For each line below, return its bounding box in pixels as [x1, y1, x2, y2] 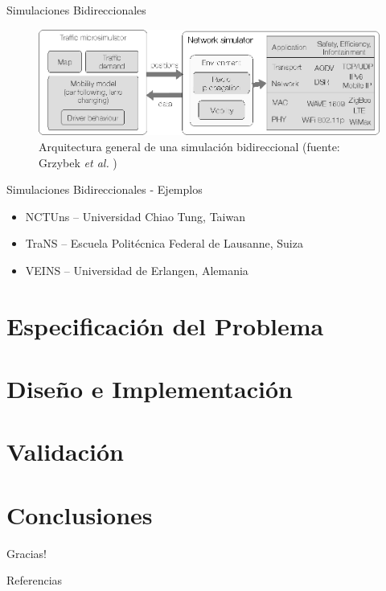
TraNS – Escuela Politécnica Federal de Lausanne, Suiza [25, 235, 303, 252]
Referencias [6, 572, 63, 589]
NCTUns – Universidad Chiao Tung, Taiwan [25, 207, 246, 224]
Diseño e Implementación [6, 372, 293, 405]
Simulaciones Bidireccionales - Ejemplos [6, 181, 203, 198]
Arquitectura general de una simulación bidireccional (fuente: [39, 137, 340, 154]
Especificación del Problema [6, 309, 324, 342]
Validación [6, 435, 124, 468]
